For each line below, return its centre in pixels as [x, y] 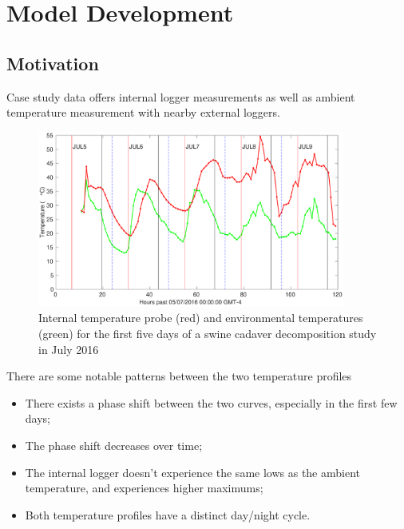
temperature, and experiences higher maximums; [144, 488]
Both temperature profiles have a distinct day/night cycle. [168, 514]
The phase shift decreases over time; [114, 445]
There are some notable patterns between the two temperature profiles [179, 376]
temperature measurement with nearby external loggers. [143, 112]
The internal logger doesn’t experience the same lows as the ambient [192, 472]
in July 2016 [69, 349]
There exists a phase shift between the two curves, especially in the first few [211, 402]
